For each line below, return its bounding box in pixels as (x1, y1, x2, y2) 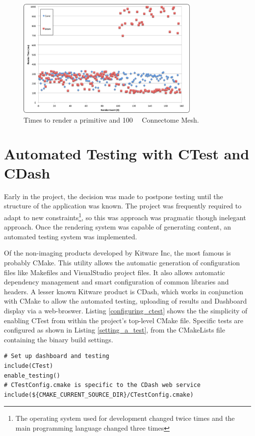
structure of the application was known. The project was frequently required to (4, 201, 242, 211)
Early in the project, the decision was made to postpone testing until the (4, 191, 223, 201)
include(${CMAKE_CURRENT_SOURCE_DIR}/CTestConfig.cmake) (4, 391, 194, 398)
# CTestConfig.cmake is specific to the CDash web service (4, 382, 201, 389)
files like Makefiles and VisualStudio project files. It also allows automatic (4, 267, 225, 277)
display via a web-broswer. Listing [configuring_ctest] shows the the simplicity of (4, 305, 248, 315)
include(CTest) (4, 362, 53, 369)
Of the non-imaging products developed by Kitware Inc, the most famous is (4, 248, 231, 258)
